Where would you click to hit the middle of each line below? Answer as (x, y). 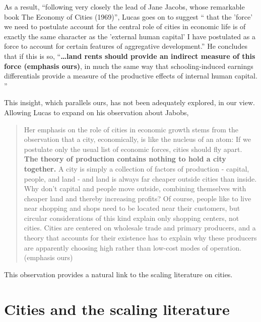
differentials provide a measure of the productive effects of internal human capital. (131, 76)
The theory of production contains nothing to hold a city (125, 159)
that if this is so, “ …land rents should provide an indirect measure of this (130, 56)
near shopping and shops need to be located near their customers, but (132, 208)
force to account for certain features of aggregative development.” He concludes (126, 46)
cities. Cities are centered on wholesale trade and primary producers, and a (140, 228)
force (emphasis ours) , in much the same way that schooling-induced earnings (129, 66)
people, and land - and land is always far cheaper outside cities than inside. (140, 178)
